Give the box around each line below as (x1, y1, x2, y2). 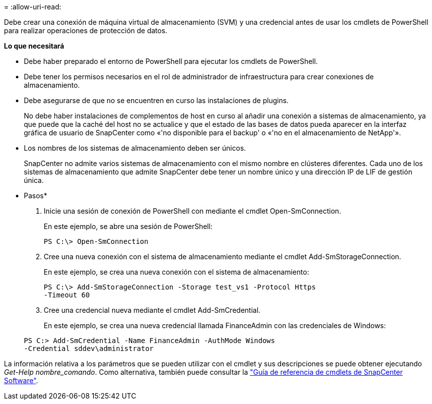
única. (24, 176, 44, 184)
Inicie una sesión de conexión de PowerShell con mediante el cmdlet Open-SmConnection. (44, 207, 341, 215)
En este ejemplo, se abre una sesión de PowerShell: (44, 222, 213, 231)
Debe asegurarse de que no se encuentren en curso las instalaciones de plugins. (24, 96, 289, 105)
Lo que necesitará (4, 42, 65, 50)
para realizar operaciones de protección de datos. (4, 26, 167, 35)
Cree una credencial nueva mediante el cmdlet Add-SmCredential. (44, 306, 261, 314)
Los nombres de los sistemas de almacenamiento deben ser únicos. (24, 144, 246, 152)
